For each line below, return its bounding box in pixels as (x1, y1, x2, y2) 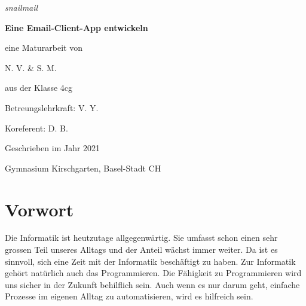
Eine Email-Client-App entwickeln (5, 21, 148, 33)
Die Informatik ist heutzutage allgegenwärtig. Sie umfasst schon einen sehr (5, 231, 278, 244)
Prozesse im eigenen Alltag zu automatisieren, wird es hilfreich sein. (5, 290, 253, 302)
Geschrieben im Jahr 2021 (5, 142, 100, 154)
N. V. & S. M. (5, 61, 57, 74)
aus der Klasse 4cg (5, 81, 73, 94)
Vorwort (5, 197, 74, 221)
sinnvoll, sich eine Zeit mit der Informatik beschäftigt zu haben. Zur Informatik (5, 255, 296, 267)
